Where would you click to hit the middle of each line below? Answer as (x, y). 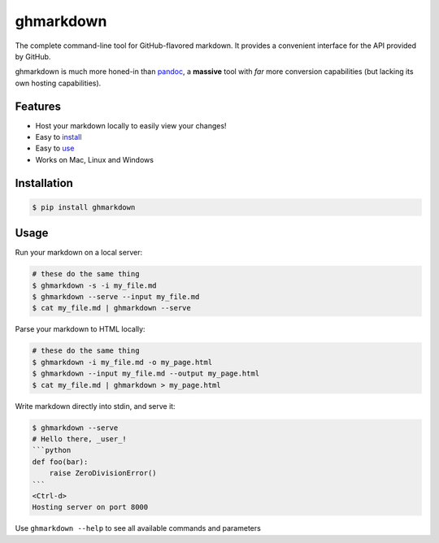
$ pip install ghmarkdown (84, 207)
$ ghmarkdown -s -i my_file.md (95, 285)
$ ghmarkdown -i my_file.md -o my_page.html (122, 362)
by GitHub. (33, 56)
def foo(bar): (60, 462)
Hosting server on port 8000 (90, 507)
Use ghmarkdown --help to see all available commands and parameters (138, 528)
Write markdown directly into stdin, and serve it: (95, 406)
